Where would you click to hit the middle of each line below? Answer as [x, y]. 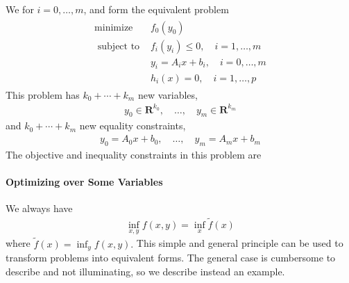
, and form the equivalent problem [156, 9]
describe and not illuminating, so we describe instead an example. [145, 271]
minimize [114, 27]
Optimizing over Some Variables [84, 182]
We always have [39, 208]
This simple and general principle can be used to [240, 243]
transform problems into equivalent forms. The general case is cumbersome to [171, 258]
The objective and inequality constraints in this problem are [134, 154]
